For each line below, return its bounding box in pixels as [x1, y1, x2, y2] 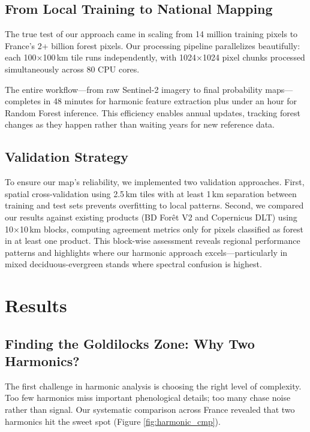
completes [5, 95, 41, 107]
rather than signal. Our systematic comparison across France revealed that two [5, 403, 295, 416]
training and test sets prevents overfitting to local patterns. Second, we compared [5, 199, 304, 212]
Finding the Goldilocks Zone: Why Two [5, 334, 255, 352]
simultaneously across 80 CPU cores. [5, 62, 140, 75]
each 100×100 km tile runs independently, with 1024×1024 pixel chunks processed [5, 51, 305, 64]
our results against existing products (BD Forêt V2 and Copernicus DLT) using [5, 210, 297, 223]
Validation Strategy [5, 147, 128, 166]
